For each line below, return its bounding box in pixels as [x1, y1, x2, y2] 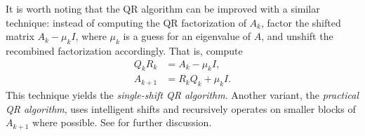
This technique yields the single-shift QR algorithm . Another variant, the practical [6, 88, 359, 102]
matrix [6, 29, 34, 43]
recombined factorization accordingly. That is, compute [6, 43, 243, 57]
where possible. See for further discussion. [32, 115, 212, 130]
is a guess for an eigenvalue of [123, 29, 251, 43]
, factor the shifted [261, 15, 341, 29]
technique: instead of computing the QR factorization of [6, 15, 246, 29]
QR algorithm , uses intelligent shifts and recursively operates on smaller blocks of [6, 101, 356, 116]
